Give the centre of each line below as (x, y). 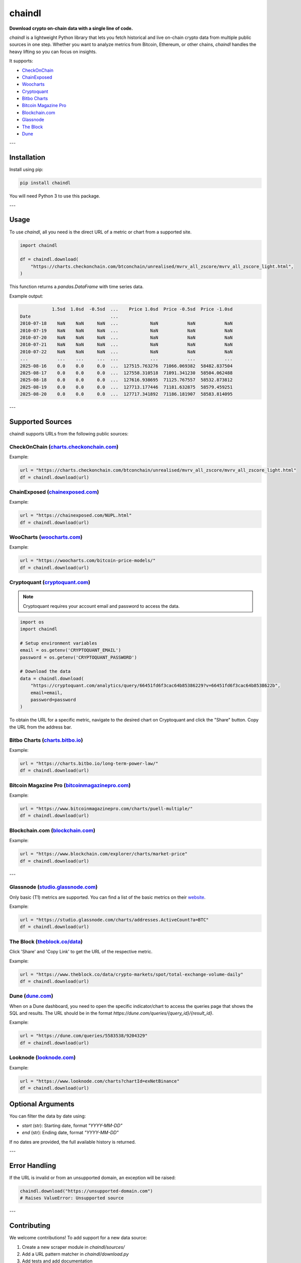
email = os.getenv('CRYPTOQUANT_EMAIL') (70, 650)
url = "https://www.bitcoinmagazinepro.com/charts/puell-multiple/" (106, 809)
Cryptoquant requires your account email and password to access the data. (101, 606)
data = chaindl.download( (52, 678)
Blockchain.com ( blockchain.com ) (52, 830)
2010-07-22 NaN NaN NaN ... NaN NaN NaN (126, 352)
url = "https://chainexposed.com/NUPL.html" (76, 516)
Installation (27, 157)
